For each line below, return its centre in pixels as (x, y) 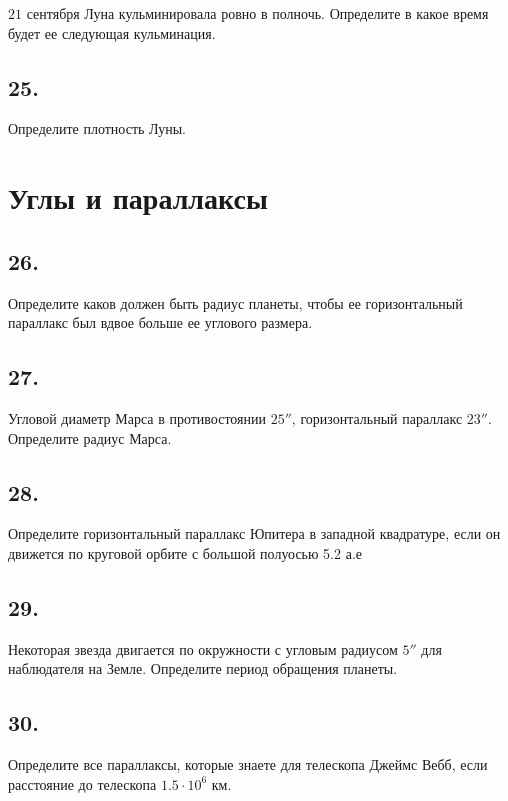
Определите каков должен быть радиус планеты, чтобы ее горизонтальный (235, 302)
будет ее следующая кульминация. (112, 32)
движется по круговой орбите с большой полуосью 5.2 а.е (185, 552)
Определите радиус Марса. (90, 437)
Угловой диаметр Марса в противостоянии (137, 417)
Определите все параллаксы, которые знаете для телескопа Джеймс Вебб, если (248, 764)
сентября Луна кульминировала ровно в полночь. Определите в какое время (257, 13)
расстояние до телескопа (82, 783)
